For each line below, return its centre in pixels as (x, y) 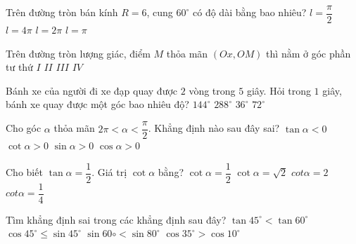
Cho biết (24, 172)
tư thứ (19, 67)
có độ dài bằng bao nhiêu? (250, 12)
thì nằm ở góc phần (309, 53)
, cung (160, 12)
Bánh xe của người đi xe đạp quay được (92, 90)
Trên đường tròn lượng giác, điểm (78, 53)
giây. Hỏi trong (279, 90)
